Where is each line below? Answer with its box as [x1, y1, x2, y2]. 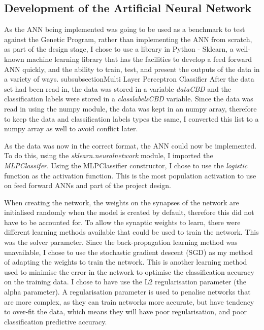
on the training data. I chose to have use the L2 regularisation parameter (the [4, 276, 246, 287]
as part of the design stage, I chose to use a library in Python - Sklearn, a [4, 44, 234, 54]
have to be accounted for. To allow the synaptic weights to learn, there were [4, 216, 241, 227]
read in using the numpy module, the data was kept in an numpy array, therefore [4, 103, 257, 114]
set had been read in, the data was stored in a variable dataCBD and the [4, 83, 231, 94]
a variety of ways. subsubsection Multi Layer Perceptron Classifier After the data [4, 74, 254, 84]
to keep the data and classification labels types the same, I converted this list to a [4, 113, 259, 124]
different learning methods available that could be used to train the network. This [4, 227, 259, 237]
